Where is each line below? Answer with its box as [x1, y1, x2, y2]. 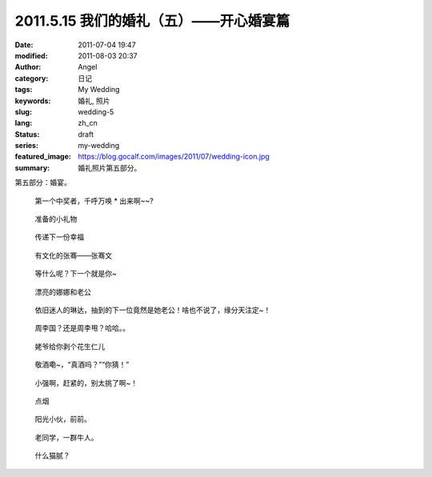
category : [14, 73, 49, 83]
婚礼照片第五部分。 [78, 162, 142, 172]
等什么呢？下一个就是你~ [34, 269, 118, 279]
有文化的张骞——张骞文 [34, 251, 112, 260]
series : [14, 141, 39, 150]
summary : [14, 162, 50, 172]
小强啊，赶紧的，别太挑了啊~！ [34, 378, 138, 387]
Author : [14, 62, 42, 72]
